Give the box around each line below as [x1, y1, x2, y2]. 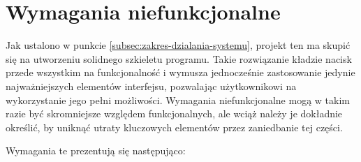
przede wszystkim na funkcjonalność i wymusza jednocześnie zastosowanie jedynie [6, 65, 355, 80]
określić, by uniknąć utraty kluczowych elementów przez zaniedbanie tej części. [6, 119, 343, 134]
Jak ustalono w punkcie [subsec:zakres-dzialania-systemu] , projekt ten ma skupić [6, 38, 351, 52]
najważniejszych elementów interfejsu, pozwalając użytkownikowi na [6, 78, 297, 93]
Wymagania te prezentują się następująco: [6, 143, 186, 158]
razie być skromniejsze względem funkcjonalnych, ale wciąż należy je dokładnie [6, 106, 343, 121]
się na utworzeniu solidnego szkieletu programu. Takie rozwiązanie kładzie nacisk [6, 51, 352, 66]
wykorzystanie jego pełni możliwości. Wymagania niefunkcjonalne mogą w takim [6, 92, 350, 107]
